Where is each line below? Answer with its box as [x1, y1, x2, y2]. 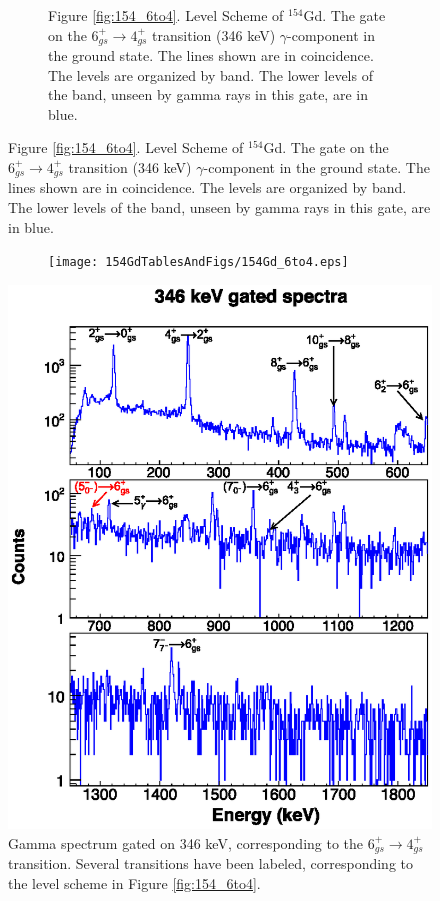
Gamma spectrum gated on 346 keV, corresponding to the [8, 832, 364, 853]
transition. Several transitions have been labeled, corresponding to [8, 853, 413, 874]
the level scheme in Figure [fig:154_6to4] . [8, 872, 261, 893]
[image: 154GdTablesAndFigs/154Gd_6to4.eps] [48, 255, 349, 270]
